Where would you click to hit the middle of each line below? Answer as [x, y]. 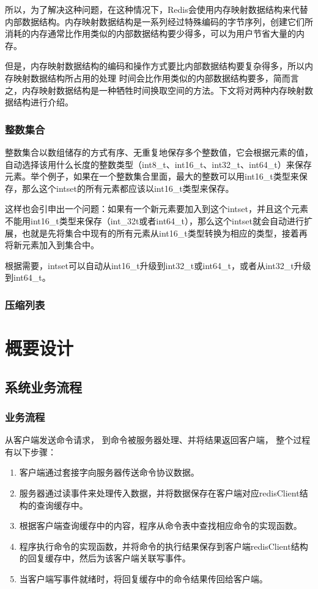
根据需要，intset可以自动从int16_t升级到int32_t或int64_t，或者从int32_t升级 [158, 265]
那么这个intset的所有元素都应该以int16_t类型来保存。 [128, 188]
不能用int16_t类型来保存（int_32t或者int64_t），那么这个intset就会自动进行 [154, 220]
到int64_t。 [28, 277]
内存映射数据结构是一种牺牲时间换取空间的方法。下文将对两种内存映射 [163, 90]
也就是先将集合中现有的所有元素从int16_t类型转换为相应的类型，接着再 [165, 233]
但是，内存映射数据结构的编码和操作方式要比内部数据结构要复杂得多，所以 [155, 66]
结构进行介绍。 [43, 102]
